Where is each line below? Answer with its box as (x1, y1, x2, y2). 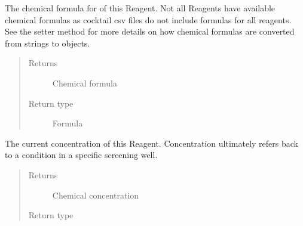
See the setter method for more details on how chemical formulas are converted (5, 25, 295, 38)
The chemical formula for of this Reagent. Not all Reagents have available (5, 2, 276, 14)
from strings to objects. (5, 36, 90, 49)
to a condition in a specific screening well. (5, 148, 158, 161)
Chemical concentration (52, 188, 139, 201)
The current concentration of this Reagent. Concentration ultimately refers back (5, 137, 298, 149)
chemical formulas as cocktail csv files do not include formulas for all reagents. (5, 13, 292, 26)
